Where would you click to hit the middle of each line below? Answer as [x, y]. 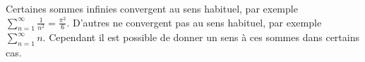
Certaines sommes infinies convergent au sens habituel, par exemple [152, 8]
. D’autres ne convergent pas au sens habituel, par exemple [194, 22]
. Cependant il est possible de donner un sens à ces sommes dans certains [201, 37]
